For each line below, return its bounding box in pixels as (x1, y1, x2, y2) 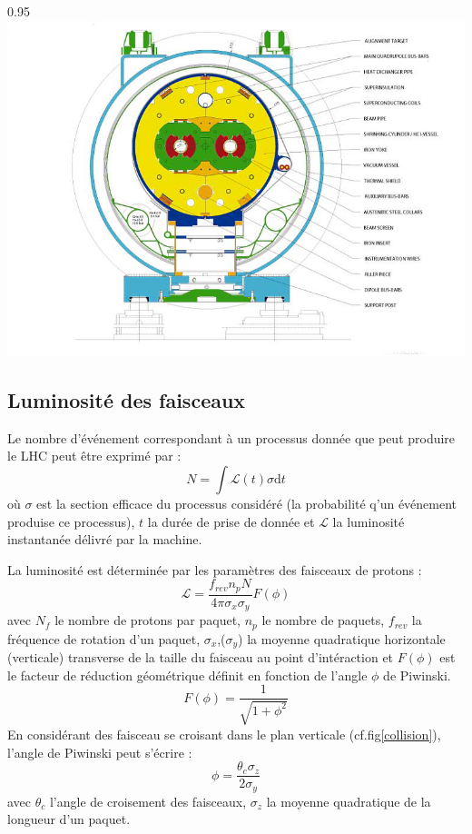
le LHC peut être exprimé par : (7, 446, 182, 465)
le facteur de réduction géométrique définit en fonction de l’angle (7, 665, 368, 684)
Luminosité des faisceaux (7, 386, 246, 414)
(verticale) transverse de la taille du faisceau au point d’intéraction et (7, 648, 394, 667)
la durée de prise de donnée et (147, 511, 315, 531)
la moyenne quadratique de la (266, 791, 431, 810)
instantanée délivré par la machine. (7, 530, 202, 549)
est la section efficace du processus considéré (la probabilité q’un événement (36, 494, 457, 513)
